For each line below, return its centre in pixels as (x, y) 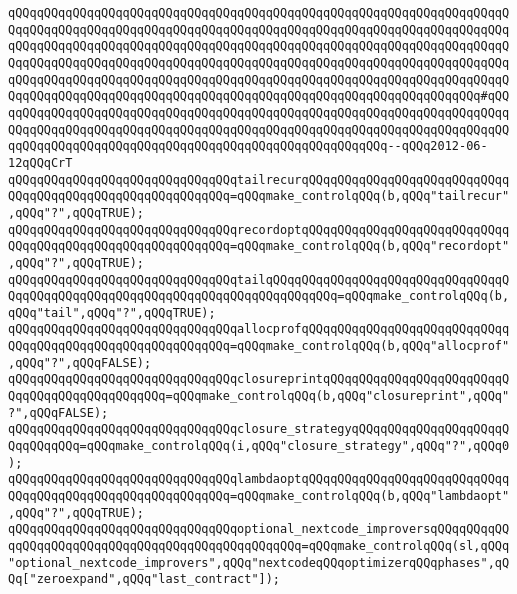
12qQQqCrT (40, 162)
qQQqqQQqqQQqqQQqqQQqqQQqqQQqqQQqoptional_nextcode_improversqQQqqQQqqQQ (259, 529)
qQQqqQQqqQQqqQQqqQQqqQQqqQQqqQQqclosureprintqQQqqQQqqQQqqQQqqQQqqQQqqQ (259, 379)
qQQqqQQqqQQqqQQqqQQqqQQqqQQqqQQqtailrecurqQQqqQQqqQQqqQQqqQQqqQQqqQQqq (259, 179)
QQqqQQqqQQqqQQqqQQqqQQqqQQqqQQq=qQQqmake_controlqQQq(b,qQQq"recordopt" (259, 246)
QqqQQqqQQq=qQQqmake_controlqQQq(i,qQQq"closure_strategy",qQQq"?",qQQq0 (259, 446)
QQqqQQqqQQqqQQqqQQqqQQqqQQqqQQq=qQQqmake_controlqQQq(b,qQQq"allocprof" (259, 346)
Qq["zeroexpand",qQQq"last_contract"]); (144, 579)
